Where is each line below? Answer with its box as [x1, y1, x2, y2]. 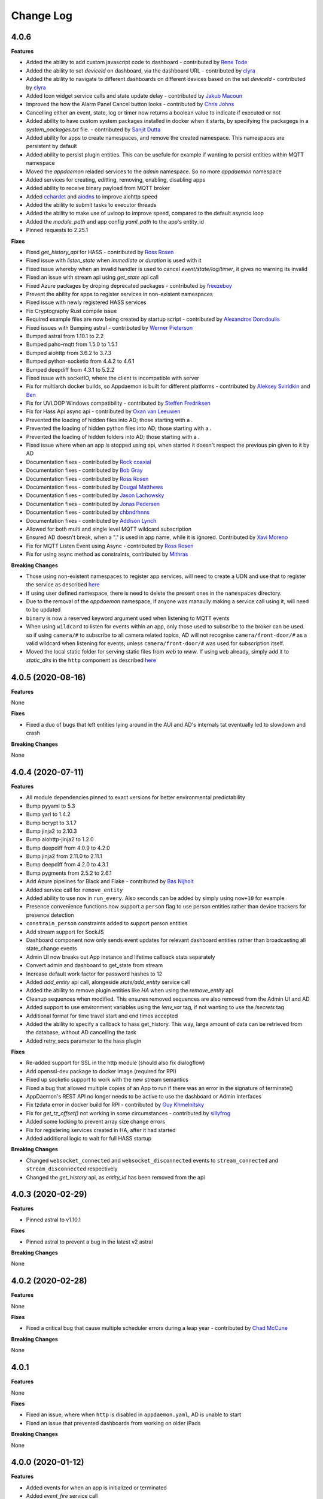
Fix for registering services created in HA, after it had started [26, 1126, 176, 1133]
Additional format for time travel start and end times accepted [26, 1012, 178, 1019]
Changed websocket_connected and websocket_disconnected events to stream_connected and [26, 1157, 279, 1164]
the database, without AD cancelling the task [26, 1029, 137, 1036]
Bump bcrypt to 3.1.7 [26, 819, 77, 826]
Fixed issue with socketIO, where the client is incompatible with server [26, 374, 200, 381]
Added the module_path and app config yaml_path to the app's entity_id [26, 218, 205, 225]
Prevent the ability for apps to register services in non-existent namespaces [26, 291, 213, 297]
